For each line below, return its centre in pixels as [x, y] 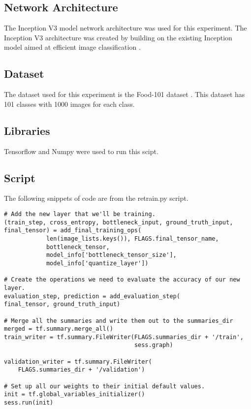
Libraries [27, 130]
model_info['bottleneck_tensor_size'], [111, 255]
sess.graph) [154, 345]
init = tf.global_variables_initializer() [75, 394]
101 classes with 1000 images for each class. [69, 104]
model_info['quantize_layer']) [97, 263]
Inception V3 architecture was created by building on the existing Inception [118, 37]
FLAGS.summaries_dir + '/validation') [81, 370]
